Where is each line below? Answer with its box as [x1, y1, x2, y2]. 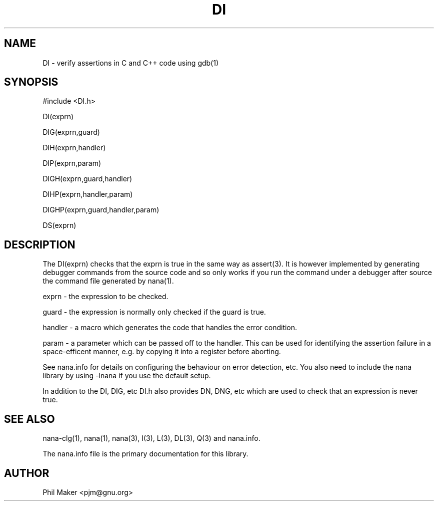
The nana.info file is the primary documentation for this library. [42, 449, 248, 458]
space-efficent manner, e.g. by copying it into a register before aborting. [42, 347, 281, 356]
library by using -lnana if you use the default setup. [42, 371, 211, 380]
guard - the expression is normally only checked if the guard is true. [42, 308, 266, 317]
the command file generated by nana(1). [42, 277, 174, 286]
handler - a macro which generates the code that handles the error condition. [42, 323, 297, 332]
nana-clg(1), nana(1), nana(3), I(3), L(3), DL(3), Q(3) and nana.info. [42, 434, 260, 443]
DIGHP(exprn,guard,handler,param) [42, 205, 159, 214]
